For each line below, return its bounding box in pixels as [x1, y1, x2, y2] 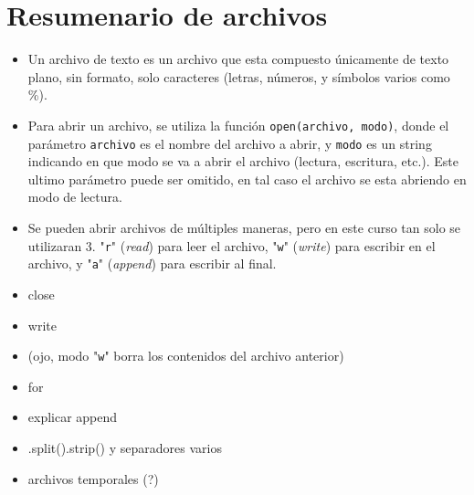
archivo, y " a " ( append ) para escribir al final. [27, 254, 277, 273]
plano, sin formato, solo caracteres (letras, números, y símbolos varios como [27, 67, 450, 86]
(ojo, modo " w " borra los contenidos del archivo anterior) [27, 346, 344, 365]
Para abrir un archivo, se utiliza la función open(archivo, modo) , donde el [27, 115, 449, 134]
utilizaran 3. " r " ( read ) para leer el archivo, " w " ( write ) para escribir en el [27, 236, 436, 255]
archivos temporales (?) [27, 469, 159, 488]
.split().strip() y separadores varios [27, 437, 222, 457]
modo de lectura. [27, 187, 122, 206]
